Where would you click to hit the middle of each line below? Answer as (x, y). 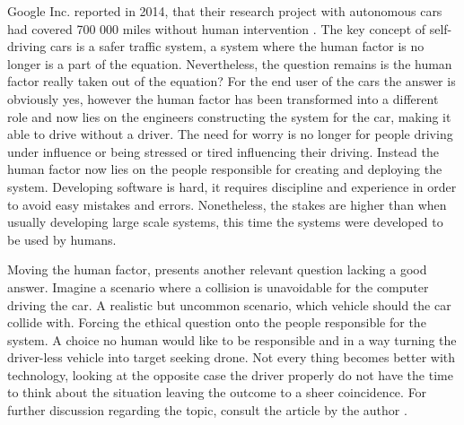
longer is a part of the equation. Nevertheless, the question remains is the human (230, 63)
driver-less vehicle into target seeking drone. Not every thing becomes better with (232, 357)
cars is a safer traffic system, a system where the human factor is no (237, 46)
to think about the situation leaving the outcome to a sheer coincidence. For (217, 392)
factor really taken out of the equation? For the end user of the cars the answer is (232, 81)
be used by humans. (62, 239)
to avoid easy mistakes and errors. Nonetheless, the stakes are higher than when (227, 204)
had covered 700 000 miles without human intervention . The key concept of (217, 28)
